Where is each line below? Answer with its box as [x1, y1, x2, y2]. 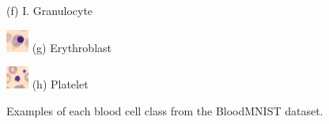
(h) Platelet [32, 76, 89, 92]
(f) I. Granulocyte [6, 2, 93, 18]
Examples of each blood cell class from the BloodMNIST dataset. [6, 102, 323, 118]
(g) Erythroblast [32, 39, 112, 55]
